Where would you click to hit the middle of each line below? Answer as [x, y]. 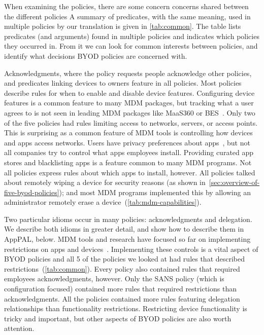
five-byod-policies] [32, 192]
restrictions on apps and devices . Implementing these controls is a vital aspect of [131, 249]
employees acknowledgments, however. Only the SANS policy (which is [114, 278]
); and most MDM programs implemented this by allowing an [155, 192]
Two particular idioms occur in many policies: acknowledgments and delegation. [128, 219]
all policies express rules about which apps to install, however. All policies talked [130, 172]
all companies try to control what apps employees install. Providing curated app [129, 152]
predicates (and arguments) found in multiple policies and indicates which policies [132, 36]
